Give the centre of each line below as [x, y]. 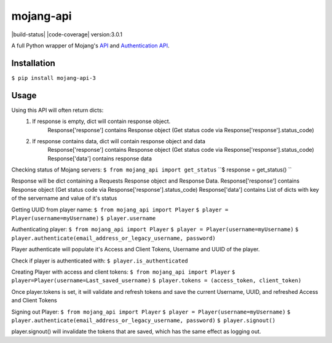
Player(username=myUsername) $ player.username [84, 219]
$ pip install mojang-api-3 [54, 78]
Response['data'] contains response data [100, 158]
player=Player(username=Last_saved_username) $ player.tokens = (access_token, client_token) [156, 281]
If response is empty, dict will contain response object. [101, 121]
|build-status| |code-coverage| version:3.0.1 [67, 34]
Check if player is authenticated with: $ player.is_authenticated [100, 261]
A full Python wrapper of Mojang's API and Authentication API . [90, 45]
